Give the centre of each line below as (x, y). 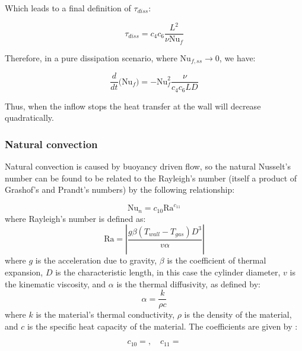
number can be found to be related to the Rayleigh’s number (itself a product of (151, 178)
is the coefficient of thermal (217, 260)
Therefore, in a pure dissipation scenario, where (91, 57)
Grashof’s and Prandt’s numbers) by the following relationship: (120, 189)
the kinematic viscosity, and (55, 283)
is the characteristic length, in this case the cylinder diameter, (168, 272)
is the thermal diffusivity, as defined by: (188, 283)
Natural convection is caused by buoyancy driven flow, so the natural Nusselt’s (148, 166)
